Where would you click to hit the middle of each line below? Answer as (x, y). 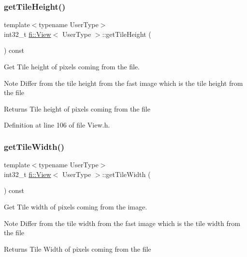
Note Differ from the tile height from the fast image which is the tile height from (123, 83)
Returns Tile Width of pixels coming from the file (78, 249)
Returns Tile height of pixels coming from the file (77, 108)
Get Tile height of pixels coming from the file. (72, 66)
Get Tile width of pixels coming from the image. (76, 206)
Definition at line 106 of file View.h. (57, 125)
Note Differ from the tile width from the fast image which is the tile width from (122, 223)
